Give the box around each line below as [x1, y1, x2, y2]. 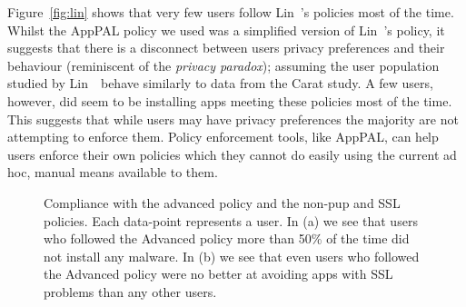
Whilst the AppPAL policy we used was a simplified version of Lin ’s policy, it [7, 20, 445, 39]
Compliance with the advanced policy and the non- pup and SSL [44, 193, 401, 212]
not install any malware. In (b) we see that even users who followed [44, 246, 420, 265]
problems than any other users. [44, 282, 217, 301]
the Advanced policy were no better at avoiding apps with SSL [44, 264, 393, 283]
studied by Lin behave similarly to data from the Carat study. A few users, [7, 74, 433, 93]
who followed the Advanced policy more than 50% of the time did [44, 229, 410, 248]
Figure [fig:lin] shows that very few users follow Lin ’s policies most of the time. [7, 3, 454, 21]
